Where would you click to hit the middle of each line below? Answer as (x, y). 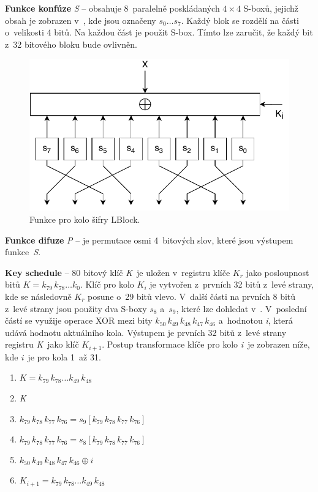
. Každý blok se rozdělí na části (240, 20)
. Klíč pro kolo (107, 284)
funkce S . (23, 252)
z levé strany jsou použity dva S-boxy (76, 308)
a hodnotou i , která (256, 320)
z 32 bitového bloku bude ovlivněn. (71, 44)
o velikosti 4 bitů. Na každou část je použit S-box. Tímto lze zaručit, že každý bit (159, 32)
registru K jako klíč (42, 344)
